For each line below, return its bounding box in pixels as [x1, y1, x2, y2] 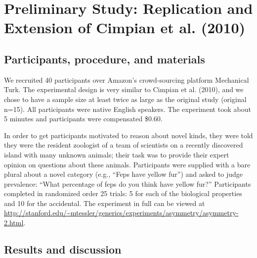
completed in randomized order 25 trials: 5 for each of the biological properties [4, 188, 242, 199]
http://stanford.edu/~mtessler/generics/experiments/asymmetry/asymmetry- [4, 207, 239, 218]
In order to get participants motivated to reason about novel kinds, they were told [4, 130, 253, 140]
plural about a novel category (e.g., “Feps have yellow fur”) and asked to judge [4, 169, 243, 179]
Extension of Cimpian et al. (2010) [4, 17, 246, 38]
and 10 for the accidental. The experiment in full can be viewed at [4, 198, 205, 208]
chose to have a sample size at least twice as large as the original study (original [4, 94, 247, 104]
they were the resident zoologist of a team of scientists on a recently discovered [4, 140, 243, 150]
